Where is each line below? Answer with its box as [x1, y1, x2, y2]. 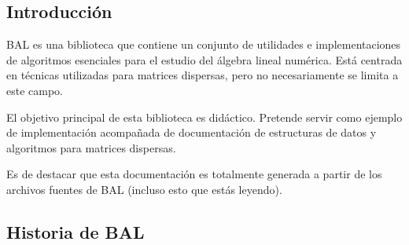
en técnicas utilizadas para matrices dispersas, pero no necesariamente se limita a [6, 67, 399, 83]
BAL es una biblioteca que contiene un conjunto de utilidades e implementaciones [6, 36, 401, 53]
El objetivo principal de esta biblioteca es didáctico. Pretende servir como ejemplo [6, 108, 403, 125]
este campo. [6, 82, 64, 98]
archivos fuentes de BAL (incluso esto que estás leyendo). [6, 181, 282, 197]
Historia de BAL [6, 219, 145, 243]
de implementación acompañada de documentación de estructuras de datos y [6, 124, 377, 141]
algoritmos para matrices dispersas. [6, 139, 176, 155]
